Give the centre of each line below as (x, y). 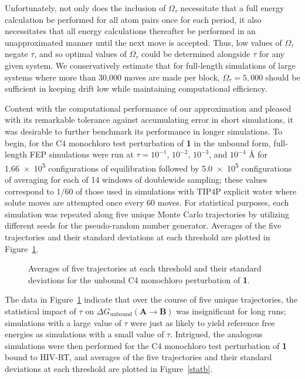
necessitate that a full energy (232, 8)
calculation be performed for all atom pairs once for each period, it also (133, 19)
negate (16, 54)
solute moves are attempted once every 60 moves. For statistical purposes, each (147, 202)
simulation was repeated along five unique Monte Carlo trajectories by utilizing (147, 214)
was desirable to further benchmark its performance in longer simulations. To (144, 131)
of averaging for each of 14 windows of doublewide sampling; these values (136, 179)
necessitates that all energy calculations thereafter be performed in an (130, 31)
